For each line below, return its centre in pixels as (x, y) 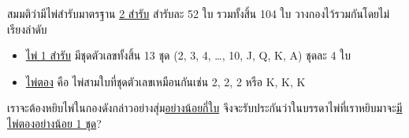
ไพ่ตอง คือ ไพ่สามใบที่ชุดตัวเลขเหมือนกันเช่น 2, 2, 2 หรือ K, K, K (165, 81)
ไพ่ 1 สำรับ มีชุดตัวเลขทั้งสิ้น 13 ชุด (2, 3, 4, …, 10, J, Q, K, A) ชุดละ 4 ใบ (188, 55)
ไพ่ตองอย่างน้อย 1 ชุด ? (54, 123)
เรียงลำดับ (27, 29)
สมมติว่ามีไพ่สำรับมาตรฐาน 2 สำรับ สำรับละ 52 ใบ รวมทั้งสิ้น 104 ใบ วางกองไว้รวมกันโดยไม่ (199, 13)
